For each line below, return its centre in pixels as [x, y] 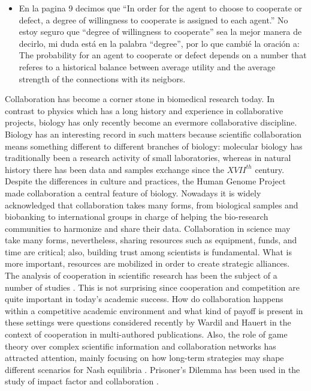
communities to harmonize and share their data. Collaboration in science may [148, 228]
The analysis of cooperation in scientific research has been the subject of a [141, 275]
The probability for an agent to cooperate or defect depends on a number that [163, 55]
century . [270, 169]
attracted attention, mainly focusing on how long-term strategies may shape [144, 358]
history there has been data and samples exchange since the [114, 169]
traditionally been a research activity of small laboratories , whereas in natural [148, 158]
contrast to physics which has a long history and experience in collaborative [144, 110]
